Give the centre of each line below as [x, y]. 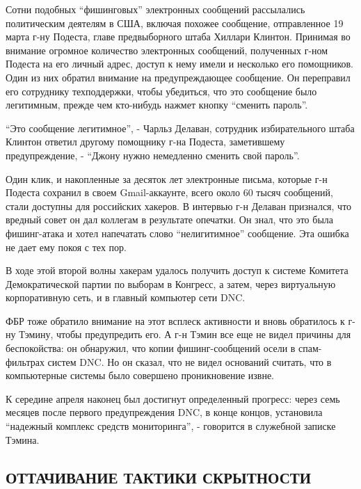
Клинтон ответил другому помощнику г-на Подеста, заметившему [145, 142]
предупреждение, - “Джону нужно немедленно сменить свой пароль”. [153, 155]
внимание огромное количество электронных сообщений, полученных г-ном [167, 50]
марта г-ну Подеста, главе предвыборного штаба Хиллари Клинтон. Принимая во [178, 37]
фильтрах [25, 361]
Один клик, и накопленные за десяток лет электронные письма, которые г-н [167, 178]
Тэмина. [23, 439]
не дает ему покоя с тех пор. [66, 247]
